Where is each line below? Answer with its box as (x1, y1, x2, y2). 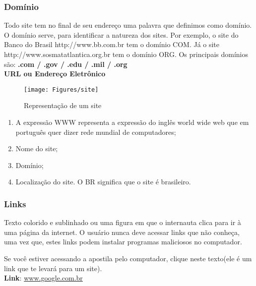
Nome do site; (15, 143, 58, 154)
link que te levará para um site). (4, 263, 102, 273)
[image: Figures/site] (24, 86, 99, 93)
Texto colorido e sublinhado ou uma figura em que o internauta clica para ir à (4, 217, 241, 228)
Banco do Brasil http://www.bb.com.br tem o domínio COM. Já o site (4, 39, 220, 50)
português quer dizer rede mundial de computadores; (15, 126, 176, 137)
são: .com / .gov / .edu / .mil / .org (4, 58, 128, 69)
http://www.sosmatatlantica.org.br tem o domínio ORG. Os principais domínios (4, 49, 248, 59)
